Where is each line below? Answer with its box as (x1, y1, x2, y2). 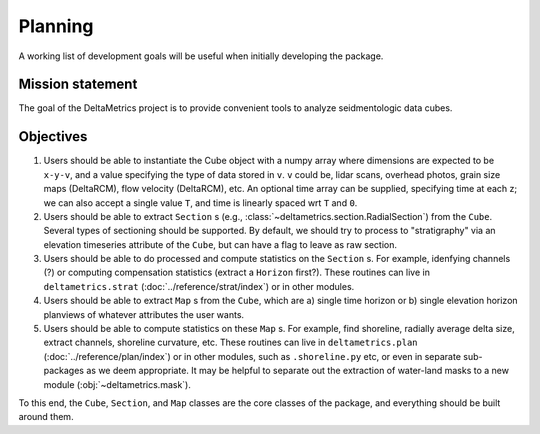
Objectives (18, 128, 88, 145)
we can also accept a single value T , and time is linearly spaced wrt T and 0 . (43, 196, 358, 209)
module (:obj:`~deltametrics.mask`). (43, 378, 192, 390)
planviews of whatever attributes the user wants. (43, 308, 245, 320)
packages (43, 365, 85, 377)
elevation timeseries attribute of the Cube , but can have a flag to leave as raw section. (43, 238, 398, 250)
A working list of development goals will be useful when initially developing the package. (18, 50, 384, 62)
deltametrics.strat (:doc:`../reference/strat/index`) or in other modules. (43, 280, 355, 292)
